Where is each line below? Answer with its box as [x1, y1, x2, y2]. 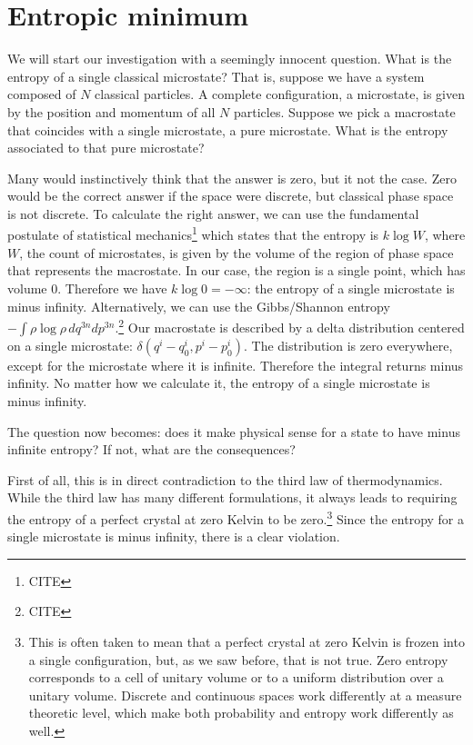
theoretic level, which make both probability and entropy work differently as [28, 703, 454, 722]
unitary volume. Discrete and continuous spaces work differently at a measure [28, 685, 462, 704]
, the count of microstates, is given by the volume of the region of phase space [19, 243, 454, 262]
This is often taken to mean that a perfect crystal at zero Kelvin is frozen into [28, 631, 465, 651]
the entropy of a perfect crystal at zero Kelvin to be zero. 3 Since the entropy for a [7, 506, 465, 528]
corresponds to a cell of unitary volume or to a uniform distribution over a [28, 668, 444, 687]
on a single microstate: [7, 335, 133, 354]
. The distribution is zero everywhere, [244, 335, 453, 354]
